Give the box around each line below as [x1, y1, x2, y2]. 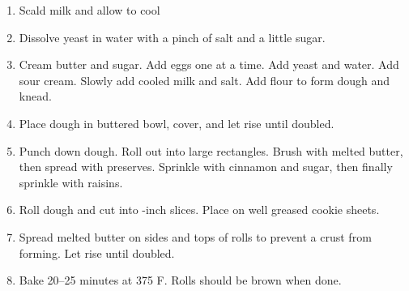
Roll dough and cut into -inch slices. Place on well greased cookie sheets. [19, 201, 380, 218]
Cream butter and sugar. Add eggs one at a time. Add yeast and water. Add [19, 56, 399, 73]
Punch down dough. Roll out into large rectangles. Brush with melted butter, [19, 142, 403, 159]
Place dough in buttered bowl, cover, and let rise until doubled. [19, 114, 334, 131]
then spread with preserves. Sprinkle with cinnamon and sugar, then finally [19, 158, 393, 175]
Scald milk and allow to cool [19, 2, 160, 18]
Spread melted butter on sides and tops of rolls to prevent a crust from [19, 228, 372, 245]
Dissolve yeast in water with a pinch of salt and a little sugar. [19, 28, 326, 45]
